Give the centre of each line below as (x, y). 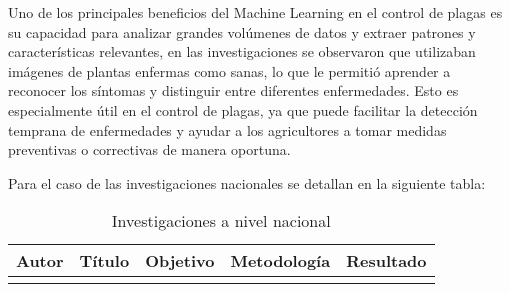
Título (104, 261)
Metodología (280, 261)
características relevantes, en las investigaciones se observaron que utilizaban (242, 51)
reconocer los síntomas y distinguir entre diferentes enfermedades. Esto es (233, 90)
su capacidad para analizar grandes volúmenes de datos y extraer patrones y (242, 31)
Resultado (386, 261)
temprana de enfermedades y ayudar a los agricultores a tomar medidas (227, 129)
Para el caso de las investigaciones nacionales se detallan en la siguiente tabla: (247, 182)
